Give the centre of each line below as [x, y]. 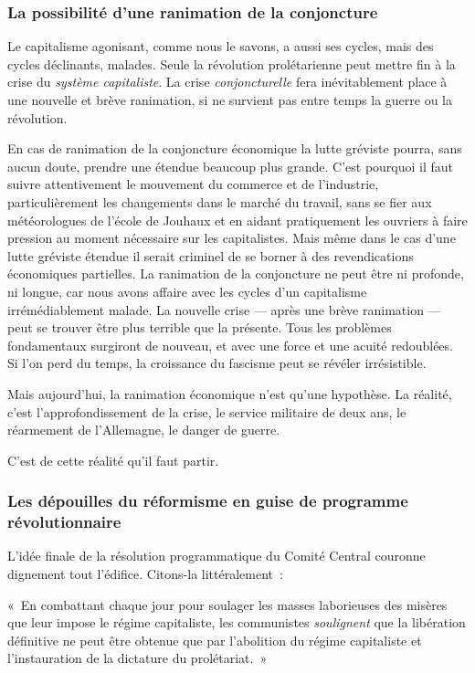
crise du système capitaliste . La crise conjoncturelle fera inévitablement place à [227, 82]
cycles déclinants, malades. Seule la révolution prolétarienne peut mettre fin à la [232, 63]
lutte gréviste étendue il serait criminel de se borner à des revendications [211, 255]
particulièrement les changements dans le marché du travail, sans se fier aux [220, 201]
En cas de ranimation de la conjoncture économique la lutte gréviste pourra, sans [235, 148]
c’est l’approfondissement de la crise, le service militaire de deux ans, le [207, 411]
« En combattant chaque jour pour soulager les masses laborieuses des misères [227, 604]
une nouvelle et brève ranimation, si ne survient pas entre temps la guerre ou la [230, 100]
